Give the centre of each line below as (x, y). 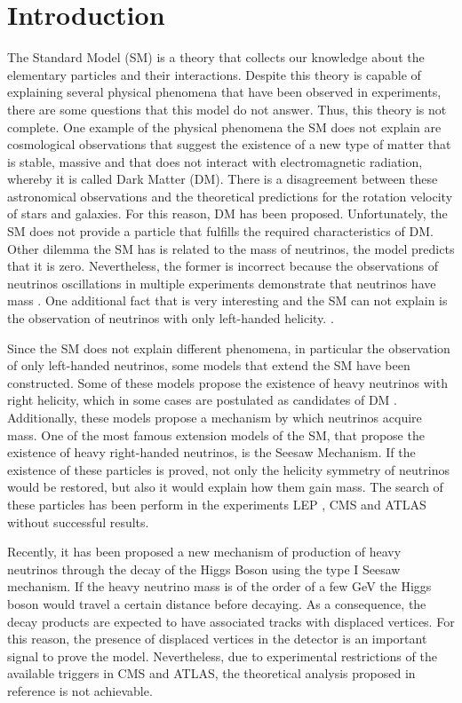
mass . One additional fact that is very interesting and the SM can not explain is (227, 300)
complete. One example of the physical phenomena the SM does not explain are (224, 126)
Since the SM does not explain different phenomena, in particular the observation (229, 348)
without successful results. (78, 521)
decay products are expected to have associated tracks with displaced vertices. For (231, 621)
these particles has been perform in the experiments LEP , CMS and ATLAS (217, 504)
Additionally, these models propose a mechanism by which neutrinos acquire (215, 417)
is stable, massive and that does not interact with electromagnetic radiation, (215, 161)
